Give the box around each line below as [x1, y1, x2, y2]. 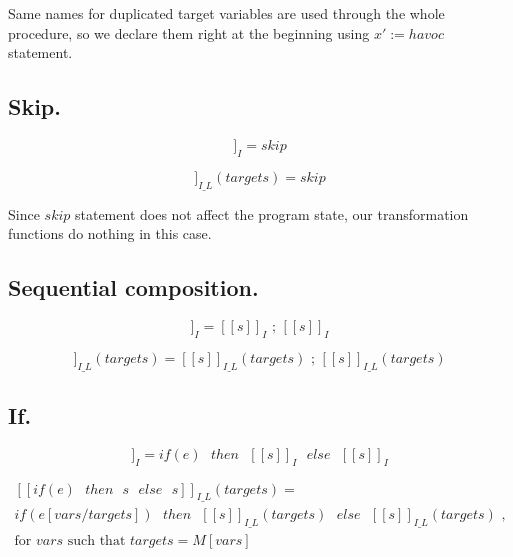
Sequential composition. [8, 272, 259, 303]
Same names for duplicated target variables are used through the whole [8, 3, 445, 23]
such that [67, 534, 126, 549]
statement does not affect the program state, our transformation [74, 203, 469, 224]
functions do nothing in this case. [8, 223, 212, 244]
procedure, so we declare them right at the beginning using [8, 22, 370, 43]
